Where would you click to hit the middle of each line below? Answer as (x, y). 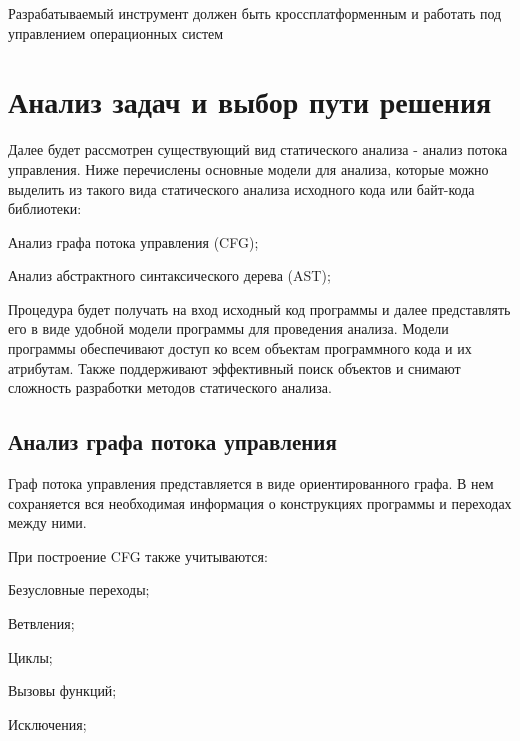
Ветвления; (41, 623)
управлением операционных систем (116, 32)
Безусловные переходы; (79, 589)
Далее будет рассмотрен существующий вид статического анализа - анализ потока (258, 149)
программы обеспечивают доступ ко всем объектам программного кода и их (240, 348)
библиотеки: (45, 208)
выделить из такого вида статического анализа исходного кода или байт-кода (241, 188)
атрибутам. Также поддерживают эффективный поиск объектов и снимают (234, 367)
